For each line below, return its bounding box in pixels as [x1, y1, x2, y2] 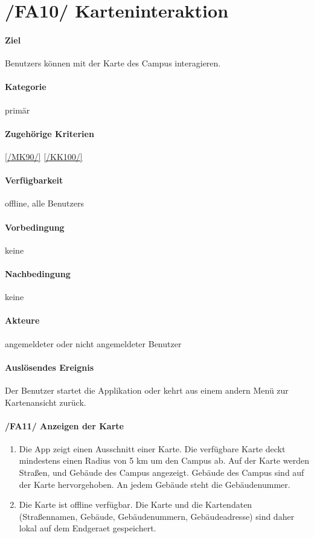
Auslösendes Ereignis [5, 360, 94, 373]
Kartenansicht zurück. [5, 395, 86, 408]
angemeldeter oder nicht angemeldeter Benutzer [5, 337, 182, 350]
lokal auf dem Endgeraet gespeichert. [19, 522, 156, 534]
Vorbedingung [5, 220, 65, 233]
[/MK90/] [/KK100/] [5, 150, 83, 162]
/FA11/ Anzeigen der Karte [5, 419, 124, 432]
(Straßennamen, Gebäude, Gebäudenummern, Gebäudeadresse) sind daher [19, 510, 295, 522]
